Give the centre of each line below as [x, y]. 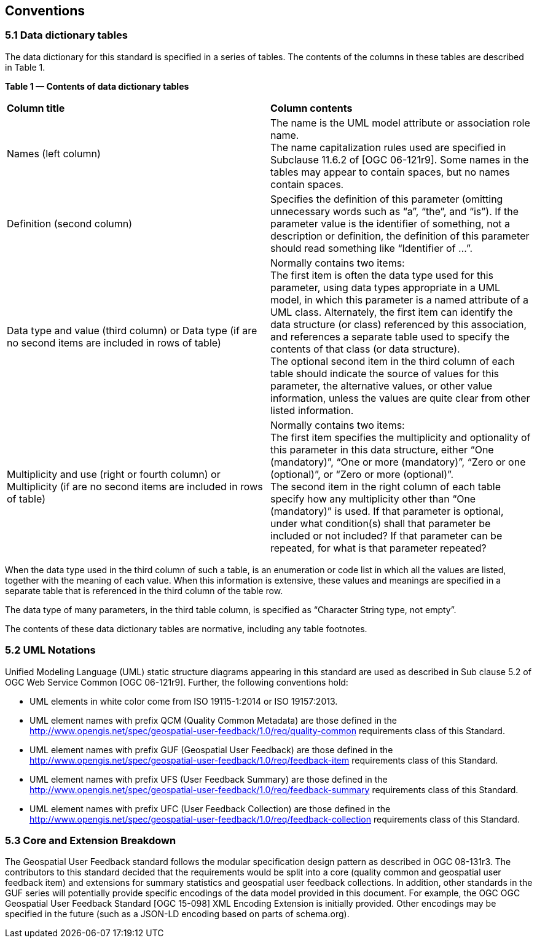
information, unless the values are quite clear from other [400, 398]
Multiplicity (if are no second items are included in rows [135, 486]
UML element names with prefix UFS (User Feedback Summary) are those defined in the [209, 779]
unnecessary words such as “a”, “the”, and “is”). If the [395, 211]
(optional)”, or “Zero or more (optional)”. [362, 474]
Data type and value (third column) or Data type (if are [132, 330]
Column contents [312, 108]
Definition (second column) [70, 223]
